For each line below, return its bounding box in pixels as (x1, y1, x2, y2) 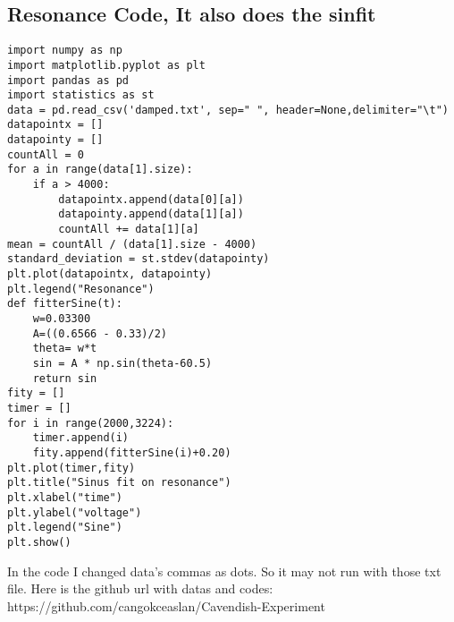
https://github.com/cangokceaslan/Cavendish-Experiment (7, 596, 325, 615)
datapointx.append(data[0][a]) (58, 192, 244, 206)
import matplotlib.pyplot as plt (7, 58, 206, 72)
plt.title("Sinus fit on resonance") (7, 476, 231, 490)
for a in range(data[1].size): (7, 163, 193, 176)
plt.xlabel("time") (7, 490, 122, 504)
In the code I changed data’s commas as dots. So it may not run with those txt (7, 561, 441, 580)
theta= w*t (32, 342, 97, 355)
